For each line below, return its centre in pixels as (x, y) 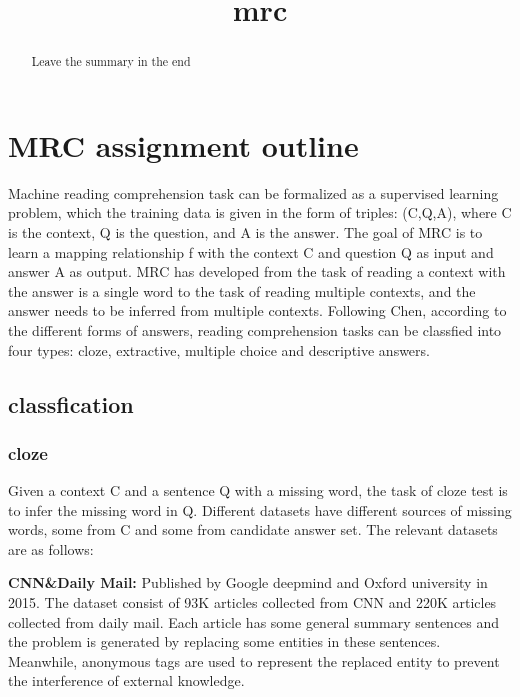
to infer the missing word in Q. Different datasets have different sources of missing (260, 509)
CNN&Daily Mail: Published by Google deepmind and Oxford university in (248, 582)
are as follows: (51, 548)
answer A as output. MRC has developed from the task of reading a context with (257, 271)
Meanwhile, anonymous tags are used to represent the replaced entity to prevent (254, 660)
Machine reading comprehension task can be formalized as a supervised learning (253, 192)
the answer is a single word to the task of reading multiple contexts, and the (242, 290)
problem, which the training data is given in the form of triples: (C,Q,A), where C (260, 212)
